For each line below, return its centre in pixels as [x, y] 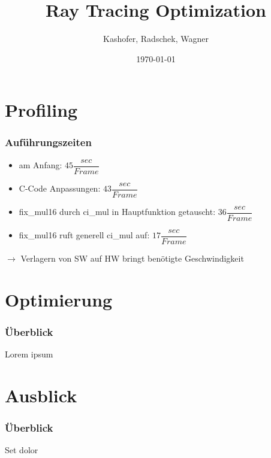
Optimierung [59, 299]
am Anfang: [40, 165]
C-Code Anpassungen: [60, 188]
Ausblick [41, 395]
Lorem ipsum [29, 354]
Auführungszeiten [48, 142]
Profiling [41, 110]
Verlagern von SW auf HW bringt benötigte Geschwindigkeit [132, 258]
